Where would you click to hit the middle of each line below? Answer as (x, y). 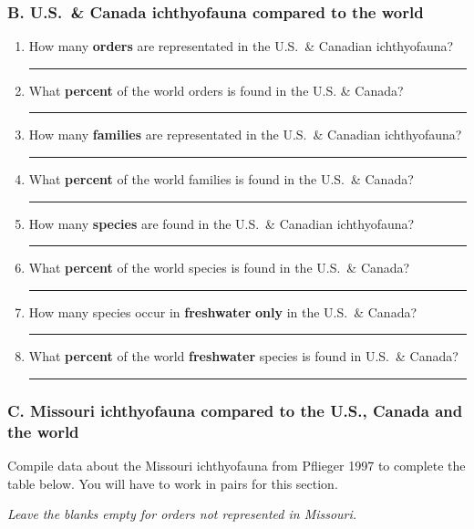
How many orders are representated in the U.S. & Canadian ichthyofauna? (241, 46)
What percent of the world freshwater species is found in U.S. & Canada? (243, 356)
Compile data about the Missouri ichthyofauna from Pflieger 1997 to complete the (237, 466)
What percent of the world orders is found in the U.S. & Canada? (216, 90)
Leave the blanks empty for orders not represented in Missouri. (182, 514)
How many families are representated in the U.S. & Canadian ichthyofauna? (245, 135)
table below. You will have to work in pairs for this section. (173, 483)
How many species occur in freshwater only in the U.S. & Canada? (223, 311)
